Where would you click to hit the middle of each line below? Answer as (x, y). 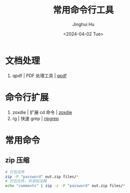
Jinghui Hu (83, 24)
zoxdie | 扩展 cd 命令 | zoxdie (42, 112)
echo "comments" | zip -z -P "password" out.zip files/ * (65, 186)
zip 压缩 (17, 160)
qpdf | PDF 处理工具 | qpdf (39, 76)
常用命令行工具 (83, 10)
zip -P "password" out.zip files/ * (42, 177)
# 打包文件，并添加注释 (26, 181)
